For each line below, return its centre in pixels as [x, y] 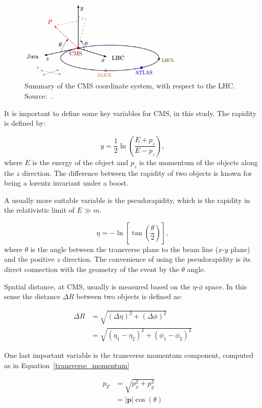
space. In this [226, 286]
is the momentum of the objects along [198, 162]
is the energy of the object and [80, 162]
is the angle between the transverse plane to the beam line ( [124, 249]
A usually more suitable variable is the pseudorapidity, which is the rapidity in [127, 200]
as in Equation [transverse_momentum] [67, 365]
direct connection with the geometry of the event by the [92, 269]
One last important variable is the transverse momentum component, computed [129, 355]
